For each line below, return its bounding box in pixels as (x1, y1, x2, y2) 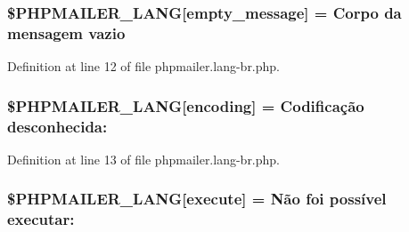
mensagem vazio (7, 21, 126, 44)
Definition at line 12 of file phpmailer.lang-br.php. (7, 57, 281, 76)
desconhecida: (7, 115, 108, 137)
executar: (7, 208, 75, 230)
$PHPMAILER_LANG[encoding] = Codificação (7, 94, 364, 116)
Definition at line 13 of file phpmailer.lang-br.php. (7, 149, 281, 168)
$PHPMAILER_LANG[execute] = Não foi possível (7, 188, 387, 210)
